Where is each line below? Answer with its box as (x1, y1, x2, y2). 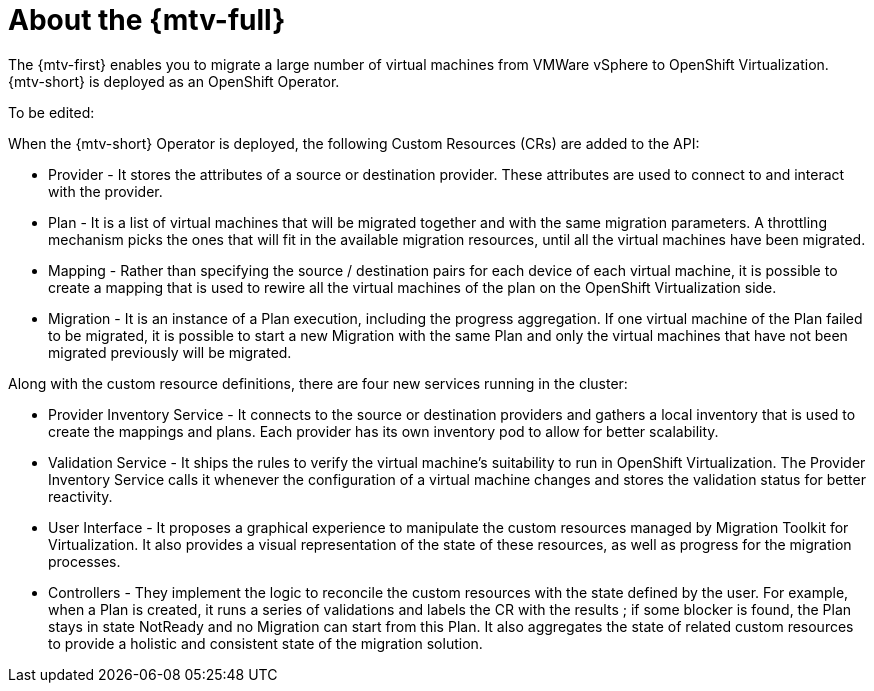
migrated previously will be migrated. (48, 343, 292, 361)
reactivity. (48, 487, 113, 505)
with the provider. (48, 182, 163, 200)
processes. (48, 552, 121, 570)
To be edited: (8, 103, 95, 121)
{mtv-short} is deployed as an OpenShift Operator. (8, 72, 340, 90)
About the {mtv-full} (8, 3, 286, 37)
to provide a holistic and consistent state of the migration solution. (48, 634, 483, 652)
